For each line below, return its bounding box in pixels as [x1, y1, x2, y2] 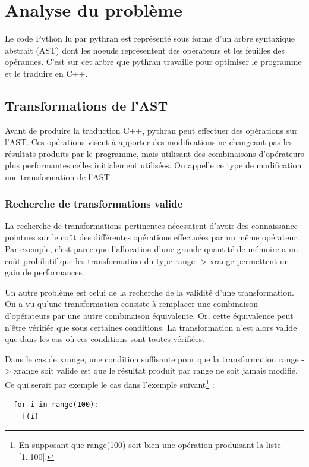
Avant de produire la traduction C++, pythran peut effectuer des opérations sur [5, 124, 298, 136]
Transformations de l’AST [5, 96, 168, 114]
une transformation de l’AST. [5, 171, 112, 183]
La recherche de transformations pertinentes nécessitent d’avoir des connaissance [5, 219, 298, 231]
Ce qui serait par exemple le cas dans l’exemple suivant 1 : [5, 377, 215, 390]
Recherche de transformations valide [5, 196, 183, 211]
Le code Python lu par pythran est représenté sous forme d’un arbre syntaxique [5, 32, 295, 45]
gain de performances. [5, 266, 84, 278]
